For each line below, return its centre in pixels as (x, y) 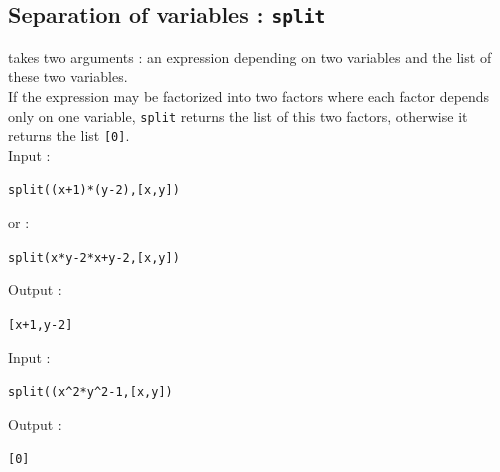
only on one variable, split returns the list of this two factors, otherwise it (238, 115)
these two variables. (68, 76)
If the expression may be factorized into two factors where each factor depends (249, 95)
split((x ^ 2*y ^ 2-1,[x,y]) (90, 392)
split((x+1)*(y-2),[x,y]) (94, 190)
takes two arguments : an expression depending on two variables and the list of (250, 56)
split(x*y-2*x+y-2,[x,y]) (94, 257)
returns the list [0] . (69, 135)
